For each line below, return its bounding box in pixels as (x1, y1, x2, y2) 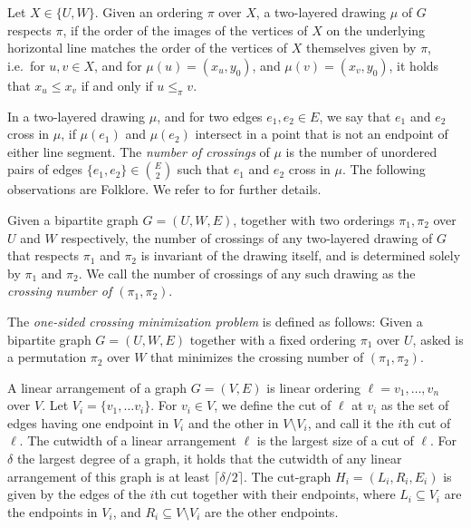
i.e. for (7, 55, 45, 74)
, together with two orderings (233, 210, 395, 229)
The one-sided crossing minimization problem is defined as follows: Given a (7, 311, 423, 330)
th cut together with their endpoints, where (154, 484, 396, 504)
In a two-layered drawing (7, 106, 146, 125)
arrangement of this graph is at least (7, 466, 210, 485)
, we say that (319, 106, 391, 125)
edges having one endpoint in (7, 413, 169, 432)
